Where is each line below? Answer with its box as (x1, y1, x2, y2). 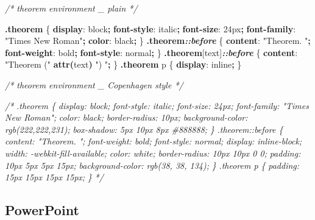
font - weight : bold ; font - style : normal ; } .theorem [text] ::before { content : (5, 46, 298, 59)
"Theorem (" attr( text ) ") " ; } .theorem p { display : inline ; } (5, 58, 242, 71)
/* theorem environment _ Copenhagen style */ (5, 78, 183, 91)
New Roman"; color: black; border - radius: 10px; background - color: (5, 111, 248, 124)
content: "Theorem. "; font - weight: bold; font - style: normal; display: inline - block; (5, 135, 302, 147)
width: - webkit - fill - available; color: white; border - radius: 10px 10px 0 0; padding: (5, 146, 301, 159)
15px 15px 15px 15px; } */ (5, 171, 104, 183)
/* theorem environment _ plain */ (5, 2, 138, 14)
